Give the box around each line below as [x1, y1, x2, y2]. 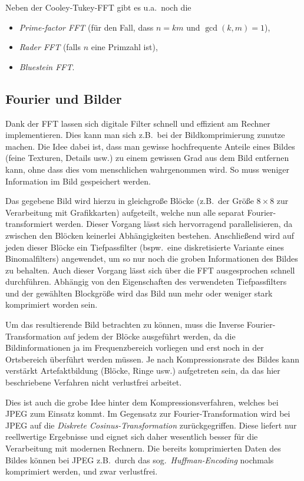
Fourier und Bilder [5, 89, 122, 107]
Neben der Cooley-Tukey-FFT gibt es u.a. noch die [5, 1, 191, 13]
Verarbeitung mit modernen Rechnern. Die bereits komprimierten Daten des [5, 442, 281, 454]
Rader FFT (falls [19, 41, 81, 53]
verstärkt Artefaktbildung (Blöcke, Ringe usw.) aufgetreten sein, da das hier [5, 364, 280, 377]
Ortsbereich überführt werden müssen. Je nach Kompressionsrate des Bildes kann [5, 352, 300, 365]
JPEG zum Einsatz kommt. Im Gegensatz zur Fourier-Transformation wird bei [5, 407, 290, 420]
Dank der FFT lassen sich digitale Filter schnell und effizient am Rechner [5, 117, 270, 129]
